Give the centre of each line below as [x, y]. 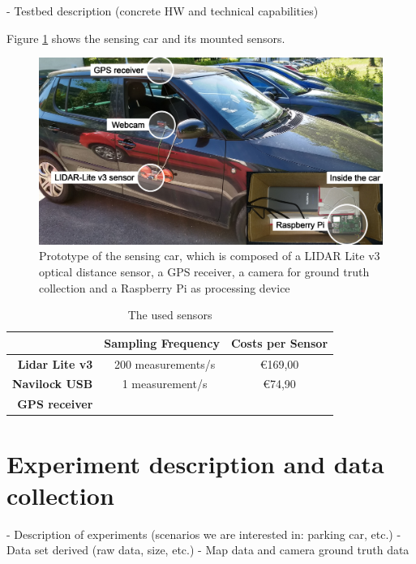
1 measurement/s [165, 384]
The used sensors [170, 315]
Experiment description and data [195, 463]
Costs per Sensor [279, 342]
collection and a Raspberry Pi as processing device [165, 287]
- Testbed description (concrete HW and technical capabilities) [163, 11]
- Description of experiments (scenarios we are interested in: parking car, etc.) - [204, 534]
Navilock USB [53, 384]
